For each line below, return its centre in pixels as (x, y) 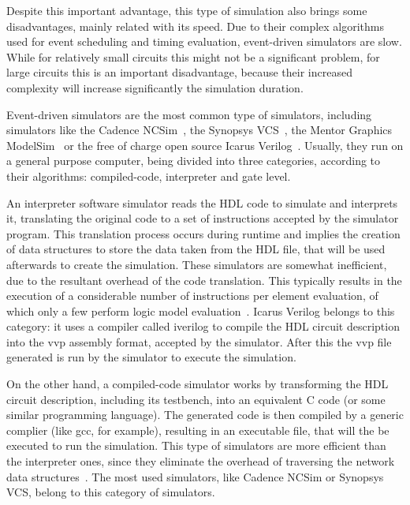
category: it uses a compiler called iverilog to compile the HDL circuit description (203, 326)
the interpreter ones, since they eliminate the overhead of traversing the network (201, 461)
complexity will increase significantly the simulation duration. (155, 87)
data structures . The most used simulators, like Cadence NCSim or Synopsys (195, 476)
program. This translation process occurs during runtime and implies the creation (203, 233)
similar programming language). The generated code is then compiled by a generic (205, 415)
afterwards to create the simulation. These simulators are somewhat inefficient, (197, 264)
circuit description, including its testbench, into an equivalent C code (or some (196, 399)
